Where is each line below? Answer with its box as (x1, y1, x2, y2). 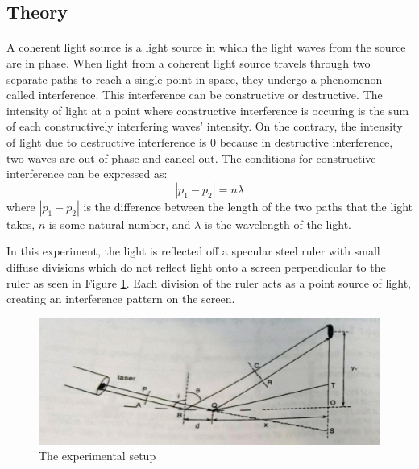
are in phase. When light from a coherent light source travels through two (6, 54, 371, 71)
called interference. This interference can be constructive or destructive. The (6, 86, 383, 103)
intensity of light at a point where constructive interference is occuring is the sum (6, 102, 409, 118)
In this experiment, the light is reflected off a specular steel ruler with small (6, 243, 380, 259)
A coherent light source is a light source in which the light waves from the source (6, 39, 406, 56)
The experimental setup (39, 447, 156, 464)
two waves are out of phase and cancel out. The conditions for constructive (6, 149, 376, 166)
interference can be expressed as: (6, 165, 168, 182)
